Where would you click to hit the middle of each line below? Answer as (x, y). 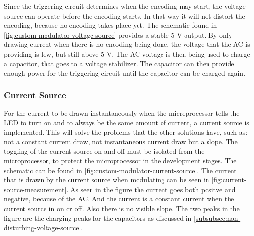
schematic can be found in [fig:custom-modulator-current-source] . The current (120, 170)
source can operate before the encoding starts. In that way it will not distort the (125, 15)
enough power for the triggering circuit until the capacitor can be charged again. (125, 73)
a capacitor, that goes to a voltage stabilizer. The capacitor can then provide (119, 63)
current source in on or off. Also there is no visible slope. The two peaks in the (122, 208)
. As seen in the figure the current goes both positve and (151, 189)
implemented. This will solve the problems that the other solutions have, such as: (126, 132)
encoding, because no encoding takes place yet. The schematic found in (111, 25)
